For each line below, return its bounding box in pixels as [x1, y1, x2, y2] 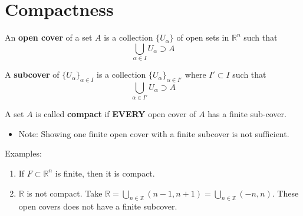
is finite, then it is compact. [55, 167, 155, 179]
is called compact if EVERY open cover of [35, 108, 196, 120]
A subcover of [5, 68, 60, 81]
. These [272, 187, 299, 199]
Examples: [5, 147, 42, 159]
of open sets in [176, 31, 229, 44]
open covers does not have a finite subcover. [18, 200, 177, 212]
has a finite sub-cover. [208, 108, 286, 120]
